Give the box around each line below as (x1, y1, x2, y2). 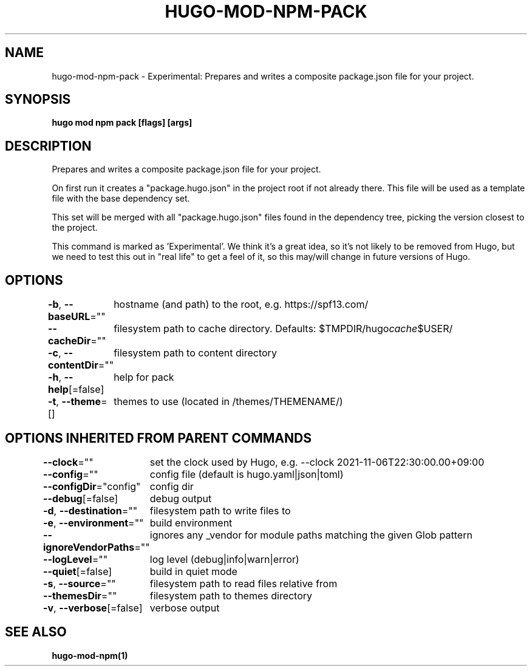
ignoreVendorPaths (43, 540, 135, 553)
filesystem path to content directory (114, 347, 277, 359)
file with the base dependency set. (52, 193, 190, 204)
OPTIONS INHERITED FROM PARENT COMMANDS (5, 430, 312, 446)
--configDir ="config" (43, 480, 141, 492)
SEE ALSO (5, 624, 67, 640)
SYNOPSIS (5, 92, 71, 107)
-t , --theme (47, 395, 101, 408)
